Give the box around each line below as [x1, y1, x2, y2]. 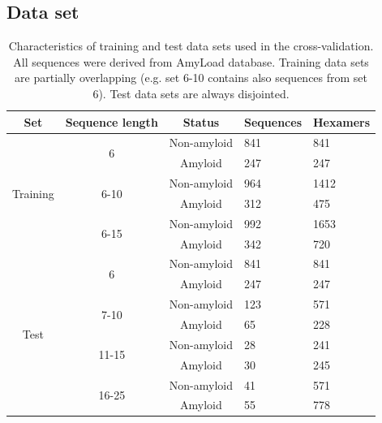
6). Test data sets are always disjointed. [92, 84, 290, 101]
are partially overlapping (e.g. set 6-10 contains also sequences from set [15, 69, 368, 86]
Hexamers [313, 113, 371, 130]
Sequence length [65, 113, 158, 130]
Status [182, 113, 220, 130]
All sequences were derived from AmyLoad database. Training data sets [13, 53, 369, 70]
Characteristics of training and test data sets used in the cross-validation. [8, 37, 374, 54]
